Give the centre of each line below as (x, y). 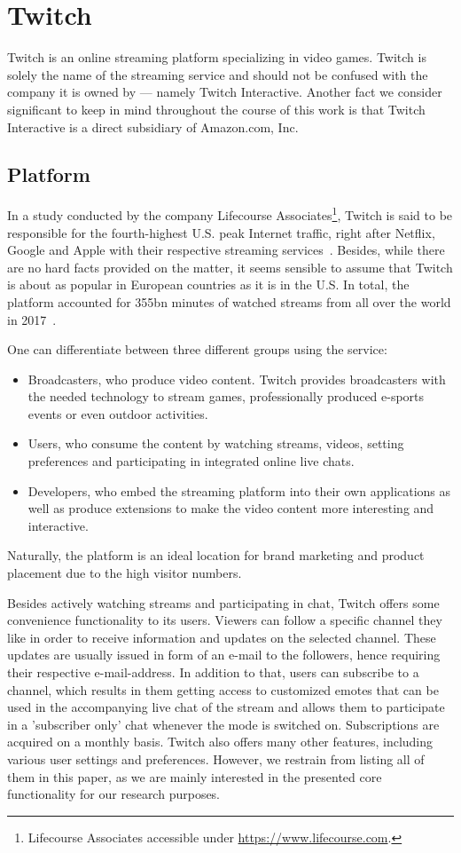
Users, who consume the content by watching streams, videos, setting (216, 443)
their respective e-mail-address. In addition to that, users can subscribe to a (213, 672)
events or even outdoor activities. (118, 413)
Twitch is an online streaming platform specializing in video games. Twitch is (217, 57)
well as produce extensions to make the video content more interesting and (231, 508)
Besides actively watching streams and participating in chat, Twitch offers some (223, 602)
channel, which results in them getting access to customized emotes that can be (223, 689)
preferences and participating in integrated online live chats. (191, 461)
